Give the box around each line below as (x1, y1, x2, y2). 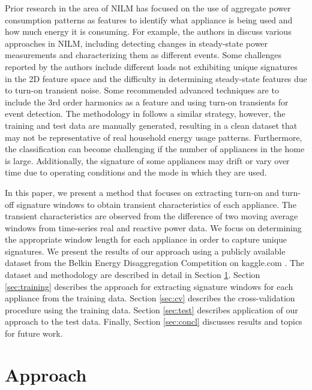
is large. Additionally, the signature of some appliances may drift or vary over (5, 154, 290, 167)
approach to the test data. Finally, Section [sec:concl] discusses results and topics (5, 315, 302, 328)
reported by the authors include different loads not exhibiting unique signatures (5, 60, 298, 72)
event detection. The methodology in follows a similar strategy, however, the (5, 107, 286, 120)
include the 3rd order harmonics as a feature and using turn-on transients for (5, 95, 289, 108)
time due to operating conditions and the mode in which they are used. (5, 166, 267, 179)
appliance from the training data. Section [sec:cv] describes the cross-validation (5, 292, 295, 304)
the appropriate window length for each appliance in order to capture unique (5, 233, 287, 246)
